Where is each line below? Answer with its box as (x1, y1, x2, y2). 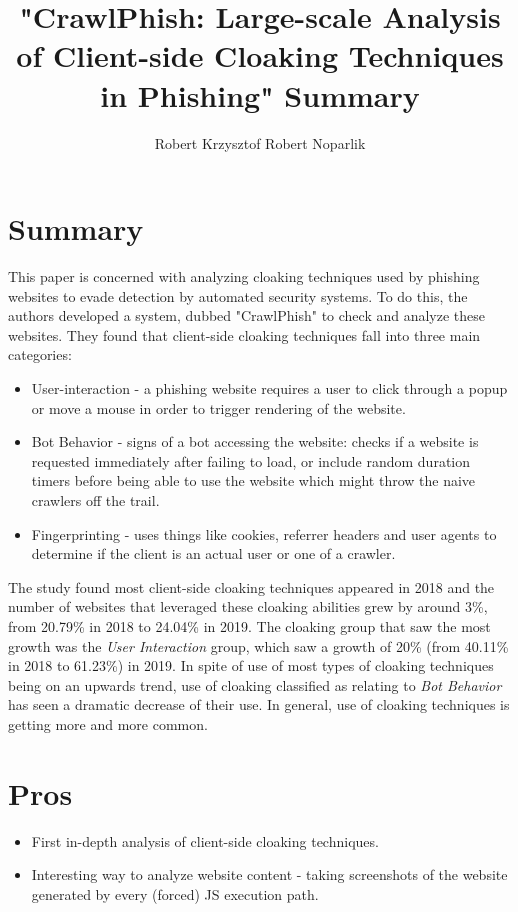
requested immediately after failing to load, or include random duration (31, 450, 471, 471)
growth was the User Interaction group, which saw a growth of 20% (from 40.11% (8, 635, 509, 656)
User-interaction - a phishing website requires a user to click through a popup (31, 378, 508, 398)
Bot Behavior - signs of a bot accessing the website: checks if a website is (31, 431, 479, 452)
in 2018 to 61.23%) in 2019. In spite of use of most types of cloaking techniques (8, 655, 494, 676)
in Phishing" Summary (100, 74, 420, 115)
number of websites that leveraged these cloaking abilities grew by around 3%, (8, 596, 488, 617)
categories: (8, 344, 72, 365)
